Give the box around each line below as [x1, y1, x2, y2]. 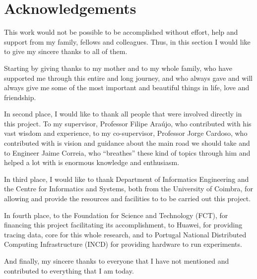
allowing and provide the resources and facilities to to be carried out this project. [4, 193, 251, 204]
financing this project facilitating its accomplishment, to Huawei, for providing [4, 220, 243, 230]
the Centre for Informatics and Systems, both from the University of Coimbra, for [4, 183, 253, 194]
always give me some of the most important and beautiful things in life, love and [4, 82, 250, 93]
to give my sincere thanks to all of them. [4, 46, 128, 56]
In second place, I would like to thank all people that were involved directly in [4, 109, 242, 119]
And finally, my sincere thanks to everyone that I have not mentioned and [4, 256, 229, 266]
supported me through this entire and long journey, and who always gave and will [4, 72, 253, 83]
